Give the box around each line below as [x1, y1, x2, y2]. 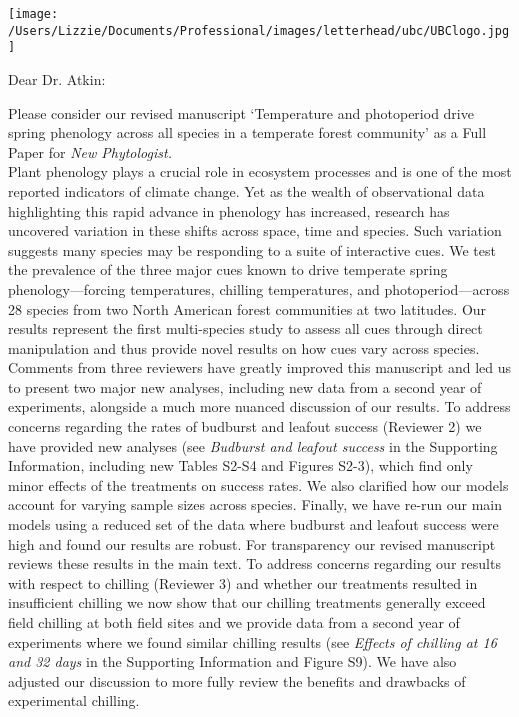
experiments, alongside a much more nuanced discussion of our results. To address [8, 396, 511, 417]
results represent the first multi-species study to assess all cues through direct [8, 318, 483, 339]
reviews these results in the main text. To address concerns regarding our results [8, 553, 501, 574]
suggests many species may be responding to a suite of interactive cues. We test [8, 239, 496, 260]
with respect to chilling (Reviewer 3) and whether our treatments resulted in [8, 572, 478, 593]
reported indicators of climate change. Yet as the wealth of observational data [8, 180, 485, 201]
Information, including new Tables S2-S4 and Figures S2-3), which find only [8, 455, 473, 476]
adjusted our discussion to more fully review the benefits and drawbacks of [8, 670, 466, 691]
